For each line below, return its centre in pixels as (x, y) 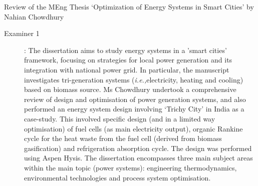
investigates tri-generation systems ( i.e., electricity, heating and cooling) (134, 79)
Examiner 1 (22, 33)
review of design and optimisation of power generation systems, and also (135, 99)
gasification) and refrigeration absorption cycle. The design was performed (138, 148)
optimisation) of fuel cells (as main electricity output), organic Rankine (134, 128)
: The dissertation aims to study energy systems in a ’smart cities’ (125, 50)
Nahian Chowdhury (34, 16)
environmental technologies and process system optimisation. (117, 177)
